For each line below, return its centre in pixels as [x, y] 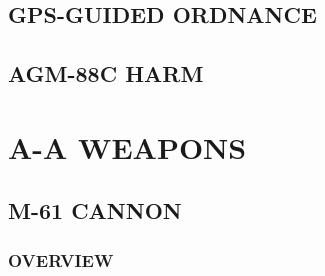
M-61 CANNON [95, 210]
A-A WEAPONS [127, 146]
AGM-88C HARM [106, 73]
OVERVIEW [61, 259]
